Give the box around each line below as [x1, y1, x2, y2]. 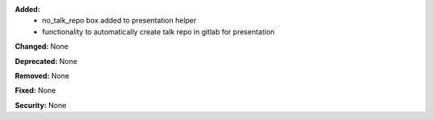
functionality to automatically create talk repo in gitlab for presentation [42, 26, 275, 36]
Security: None [14, 100, 67, 110]
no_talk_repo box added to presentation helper [42, 16, 197, 26]
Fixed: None [14, 86, 56, 95]
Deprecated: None [14, 56, 78, 66]
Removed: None [14, 70, 70, 80]
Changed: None [14, 42, 68, 51]
